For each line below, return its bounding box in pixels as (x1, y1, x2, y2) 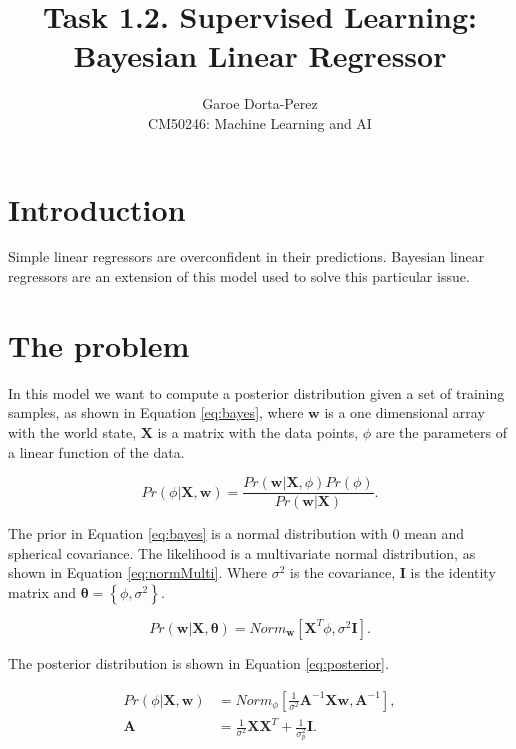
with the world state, (8, 421, 137, 442)
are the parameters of (375, 421, 507, 442)
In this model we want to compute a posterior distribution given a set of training (8, 382, 505, 403)
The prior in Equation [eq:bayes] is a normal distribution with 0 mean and (8, 523, 465, 544)
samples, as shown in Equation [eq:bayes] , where (8, 402, 304, 423)
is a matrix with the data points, (157, 421, 359, 442)
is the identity (410, 562, 496, 583)
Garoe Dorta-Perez (202, 93, 318, 114)
